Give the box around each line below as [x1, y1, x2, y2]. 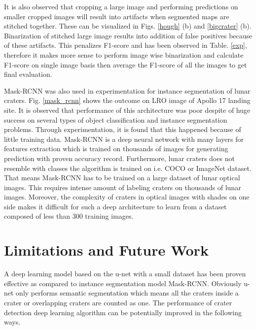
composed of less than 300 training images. [4, 211, 134, 221]
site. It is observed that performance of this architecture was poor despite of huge [4, 104, 251, 115]
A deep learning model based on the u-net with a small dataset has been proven [4, 268, 246, 279]
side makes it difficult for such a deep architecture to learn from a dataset [4, 201, 227, 211]
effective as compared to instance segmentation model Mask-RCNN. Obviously [4, 278, 242, 288]
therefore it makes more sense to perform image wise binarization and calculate [4, 49, 244, 60]
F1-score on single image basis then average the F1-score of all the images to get [4, 59, 247, 69]
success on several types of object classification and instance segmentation [4, 114, 227, 125]
